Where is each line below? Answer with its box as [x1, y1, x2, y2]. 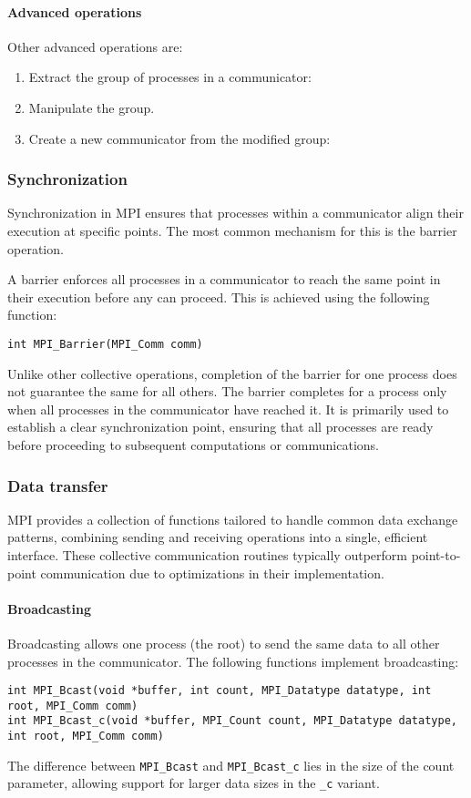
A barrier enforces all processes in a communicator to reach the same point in [7, 270, 441, 289]
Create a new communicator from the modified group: [28, 128, 331, 148]
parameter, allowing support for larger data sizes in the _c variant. [7, 773, 380, 793]
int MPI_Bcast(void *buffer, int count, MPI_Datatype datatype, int [7, 684, 432, 698]
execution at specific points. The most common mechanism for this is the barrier [7, 220, 457, 240]
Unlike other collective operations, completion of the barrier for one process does [7, 363, 457, 383]
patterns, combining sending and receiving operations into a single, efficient [7, 527, 428, 547]
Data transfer [7, 474, 108, 496]
